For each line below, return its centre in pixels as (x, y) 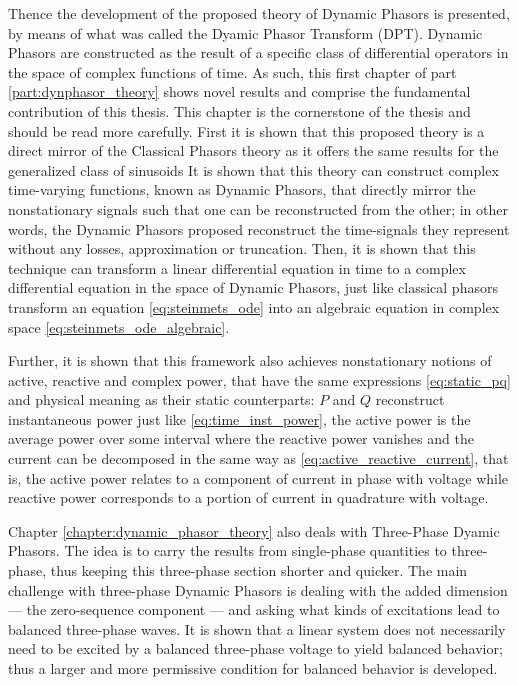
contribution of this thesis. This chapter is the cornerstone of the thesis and (239, 110)
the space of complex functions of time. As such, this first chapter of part (232, 71)
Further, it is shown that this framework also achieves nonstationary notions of (250, 360)
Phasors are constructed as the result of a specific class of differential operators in (258, 52)
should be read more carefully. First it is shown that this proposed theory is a (246, 130)
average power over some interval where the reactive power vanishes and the (241, 438)
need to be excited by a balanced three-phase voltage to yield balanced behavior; (255, 648)
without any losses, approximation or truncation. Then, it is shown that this (242, 248)
